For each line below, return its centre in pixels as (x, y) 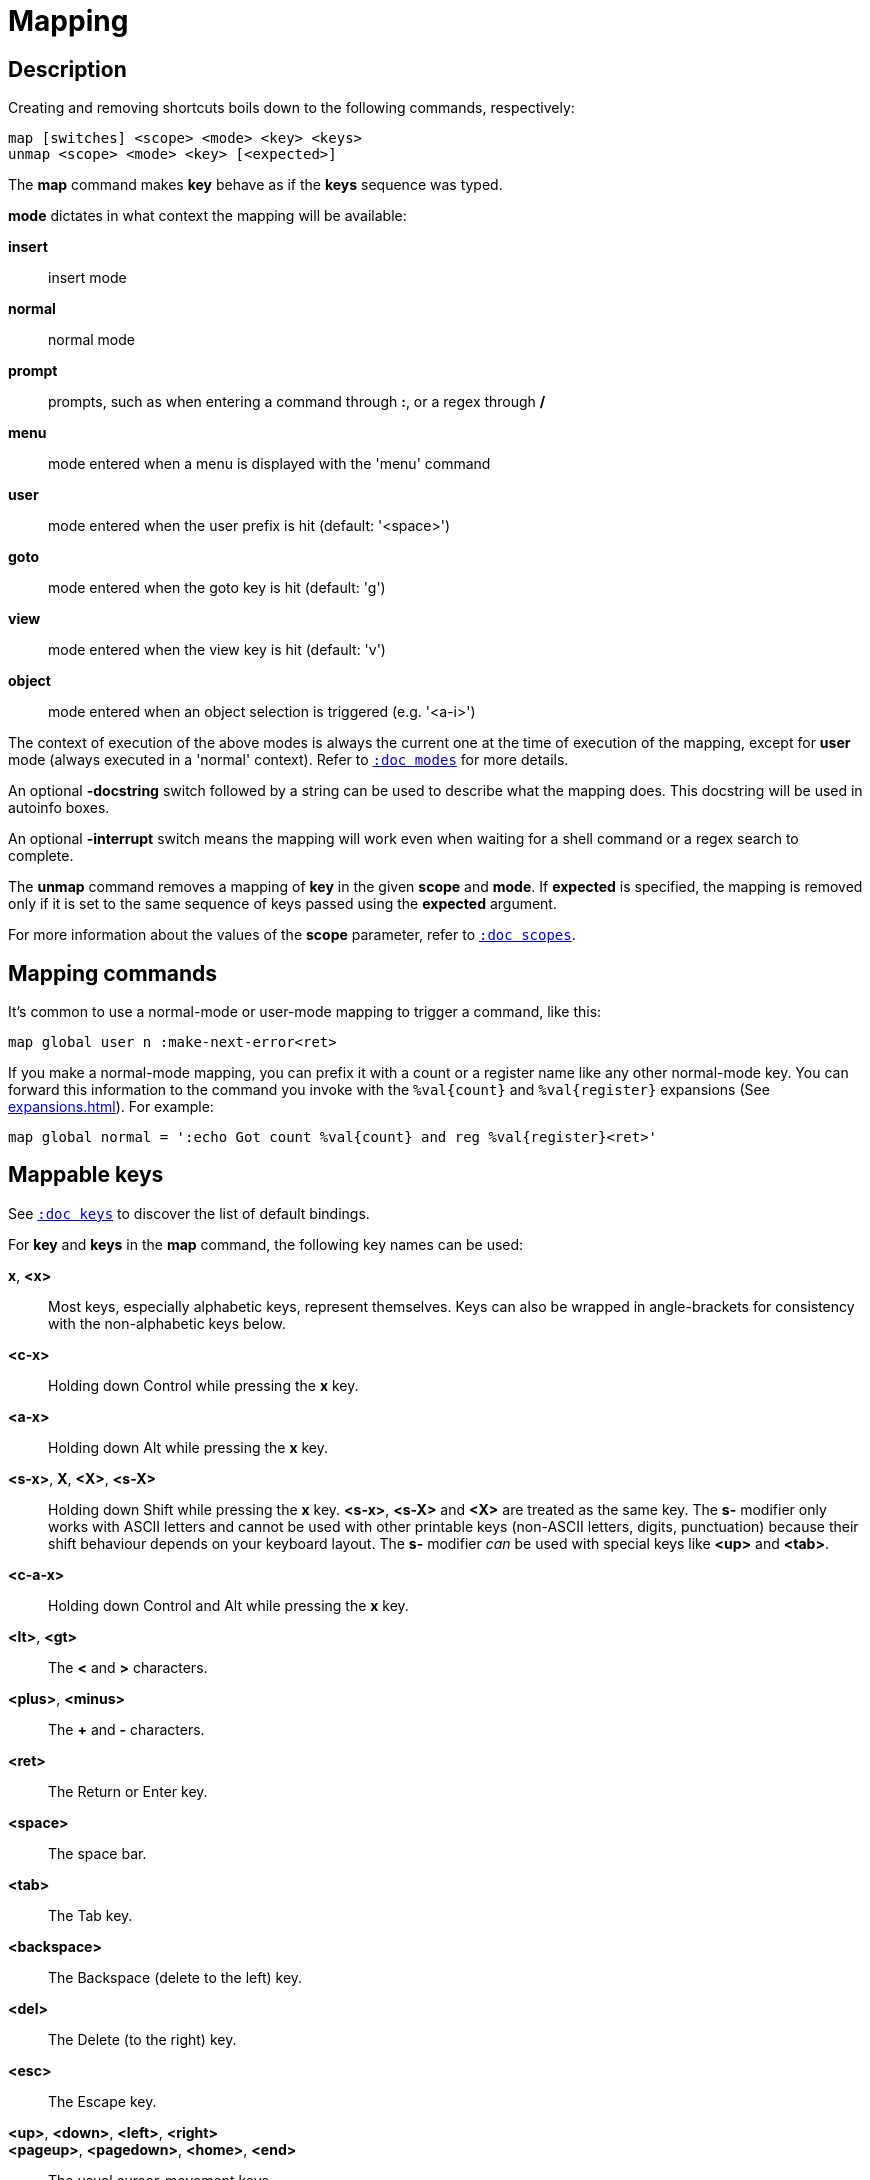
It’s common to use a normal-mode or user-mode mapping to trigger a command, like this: (305, 1012)
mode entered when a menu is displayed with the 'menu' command (269, 464)
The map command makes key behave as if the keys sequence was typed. (255, 185)
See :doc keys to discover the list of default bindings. (189, 1213)
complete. (41, 856)
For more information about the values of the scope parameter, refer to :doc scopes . (292, 935)
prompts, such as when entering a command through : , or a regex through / (297, 402)
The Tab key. (90, 1915)
